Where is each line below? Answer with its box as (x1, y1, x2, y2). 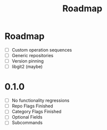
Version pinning (11, 58, 44, 64)
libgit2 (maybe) (11, 64, 43, 69)
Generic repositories (11, 53, 54, 58)
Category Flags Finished (11, 109, 62, 115)
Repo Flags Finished (11, 103, 53, 109)
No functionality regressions (11, 97, 70, 103)
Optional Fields (11, 114, 43, 120)
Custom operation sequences (11, 47, 72, 53)
